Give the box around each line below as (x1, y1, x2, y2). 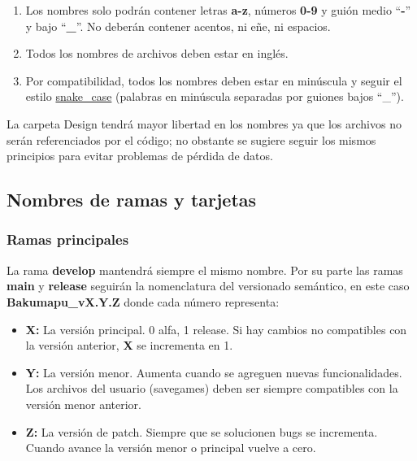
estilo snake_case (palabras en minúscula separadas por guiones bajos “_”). (25, 88, 404, 105)
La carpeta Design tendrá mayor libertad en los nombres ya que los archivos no (7, 115, 402, 132)
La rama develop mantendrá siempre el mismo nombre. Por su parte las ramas (7, 261, 403, 278)
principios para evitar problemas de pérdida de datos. (7, 147, 273, 164)
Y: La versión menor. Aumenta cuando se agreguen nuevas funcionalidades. (25, 363, 402, 381)
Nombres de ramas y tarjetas (7, 187, 257, 212)
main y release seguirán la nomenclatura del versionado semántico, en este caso (7, 277, 410, 294)
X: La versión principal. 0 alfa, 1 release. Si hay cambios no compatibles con (25, 320, 407, 337)
